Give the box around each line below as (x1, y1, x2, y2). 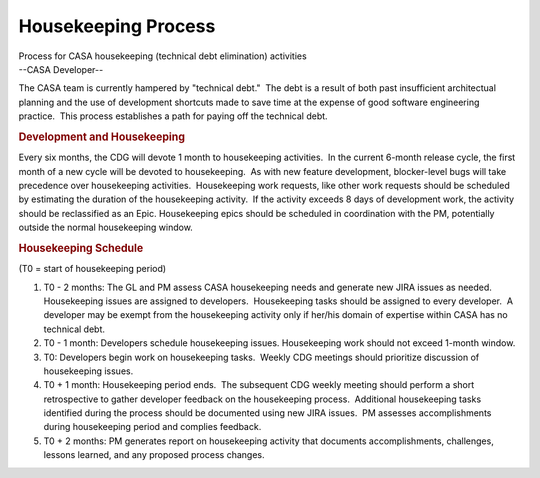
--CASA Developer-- (18, 63, 104, 75)
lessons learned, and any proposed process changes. (43, 449, 265, 461)
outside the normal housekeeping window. (18, 221, 194, 234)
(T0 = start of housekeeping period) (18, 263, 167, 275)
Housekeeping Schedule (18, 241, 144, 255)
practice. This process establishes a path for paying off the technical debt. (18, 110, 329, 122)
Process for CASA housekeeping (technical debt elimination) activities (18, 50, 307, 62)
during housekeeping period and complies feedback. (43, 421, 262, 433)
